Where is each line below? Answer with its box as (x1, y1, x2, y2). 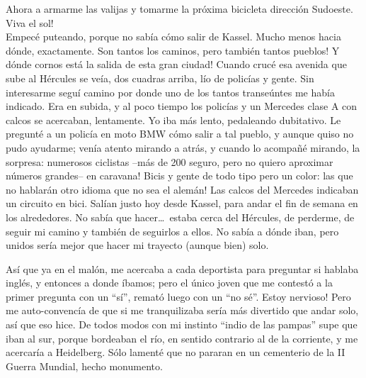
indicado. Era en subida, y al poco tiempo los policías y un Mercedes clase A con (6, 99, 358, 113)
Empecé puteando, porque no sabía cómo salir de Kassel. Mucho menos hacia (6, 29, 341, 44)
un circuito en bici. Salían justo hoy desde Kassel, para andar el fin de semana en (6, 196, 358, 211)
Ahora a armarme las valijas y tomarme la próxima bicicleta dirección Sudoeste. (6, 1, 353, 16)
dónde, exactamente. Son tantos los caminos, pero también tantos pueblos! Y (6, 43, 340, 57)
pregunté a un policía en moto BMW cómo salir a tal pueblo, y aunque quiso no (6, 126, 354, 141)
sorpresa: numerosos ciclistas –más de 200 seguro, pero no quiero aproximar (6, 154, 333, 169)
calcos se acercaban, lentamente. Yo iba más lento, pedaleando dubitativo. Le (6, 112, 341, 127)
